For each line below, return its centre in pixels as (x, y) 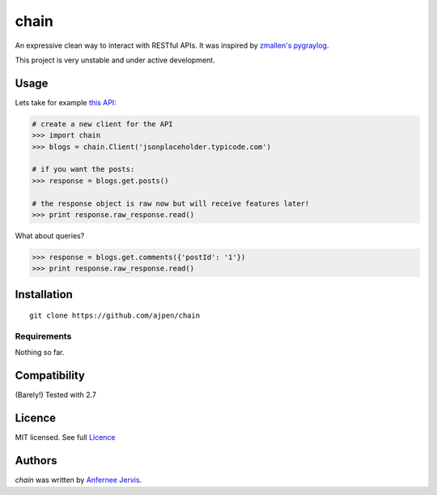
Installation (44, 294)
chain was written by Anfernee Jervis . (78, 480)
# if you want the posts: (83, 169)
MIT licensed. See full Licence (66, 437)
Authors (36, 461)
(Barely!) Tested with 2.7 (56, 395)
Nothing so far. (40, 352)
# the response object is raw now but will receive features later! (171, 203)
